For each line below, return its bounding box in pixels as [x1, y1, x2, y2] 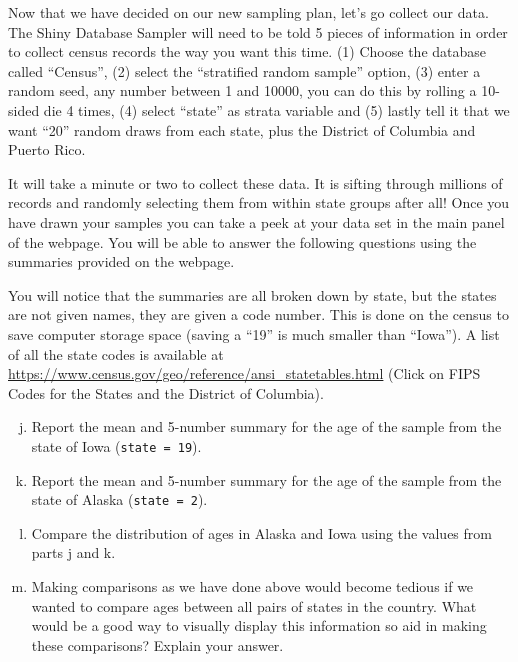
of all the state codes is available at [8, 343, 224, 364]
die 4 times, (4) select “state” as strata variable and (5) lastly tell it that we [43, 99, 510, 120]
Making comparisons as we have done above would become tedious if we [31, 575, 474, 596]
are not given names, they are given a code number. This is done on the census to [8, 304, 509, 325]
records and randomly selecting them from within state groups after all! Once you [8, 192, 510, 213]
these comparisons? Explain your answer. [31, 634, 284, 655]
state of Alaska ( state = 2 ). [31, 489, 208, 510]
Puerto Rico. [8, 139, 86, 160]
